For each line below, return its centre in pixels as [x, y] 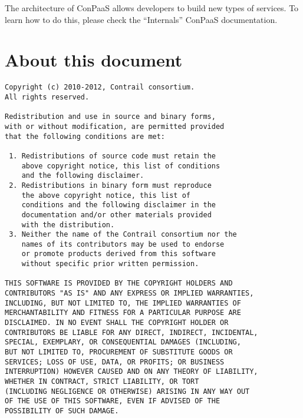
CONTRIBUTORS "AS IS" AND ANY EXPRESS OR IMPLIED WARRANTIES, [129, 293]
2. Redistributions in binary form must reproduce [110, 185]
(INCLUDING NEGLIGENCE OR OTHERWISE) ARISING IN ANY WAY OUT [127, 391]
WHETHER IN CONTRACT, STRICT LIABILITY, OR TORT [102, 381]
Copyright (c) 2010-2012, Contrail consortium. [100, 87]
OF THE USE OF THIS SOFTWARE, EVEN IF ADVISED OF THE [113, 401]
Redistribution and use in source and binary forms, [110, 117]
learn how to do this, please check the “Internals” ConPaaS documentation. [141, 19]
